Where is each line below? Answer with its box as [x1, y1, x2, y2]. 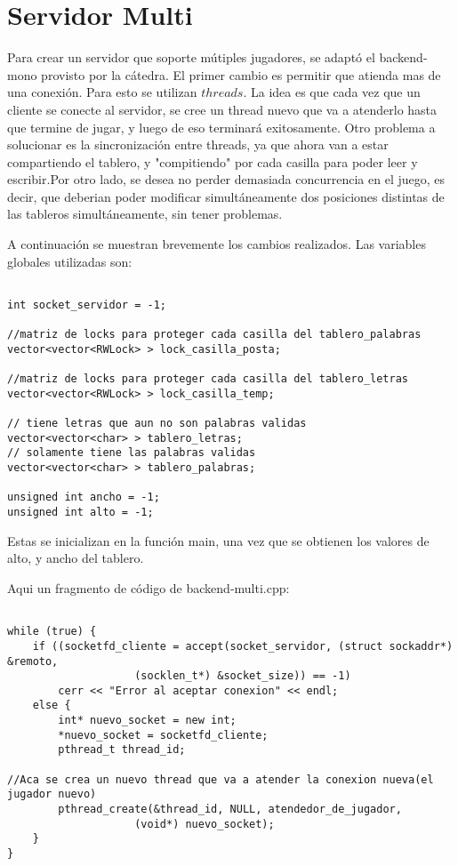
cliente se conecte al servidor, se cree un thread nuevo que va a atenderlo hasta [7, 100, 438, 118]
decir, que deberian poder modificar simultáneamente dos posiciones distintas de [7, 187, 445, 205]
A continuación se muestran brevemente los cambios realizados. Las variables [7, 235, 426, 253]
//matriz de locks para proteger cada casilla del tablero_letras [7, 373, 409, 386]
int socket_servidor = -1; [7, 298, 166, 311]
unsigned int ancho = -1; [7, 491, 160, 504]
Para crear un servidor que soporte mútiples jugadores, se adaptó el [7, 48, 375, 67]
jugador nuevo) [7, 788, 97, 801]
